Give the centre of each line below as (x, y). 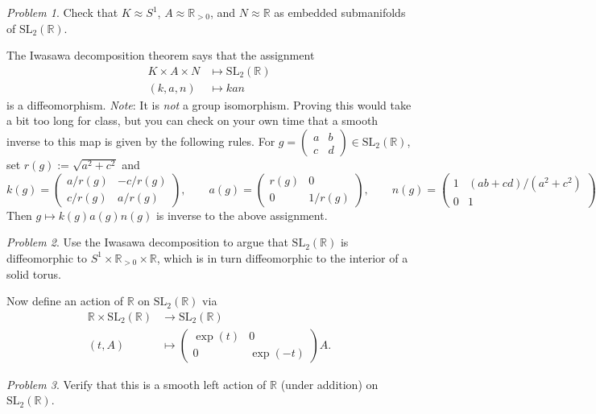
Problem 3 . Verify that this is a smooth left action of (137, 384)
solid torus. (34, 273)
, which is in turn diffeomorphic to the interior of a (282, 257)
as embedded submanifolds (340, 12)
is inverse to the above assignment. (242, 215)
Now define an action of (65, 301)
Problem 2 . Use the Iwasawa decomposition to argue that (147, 242)
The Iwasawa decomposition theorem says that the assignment (161, 55)
